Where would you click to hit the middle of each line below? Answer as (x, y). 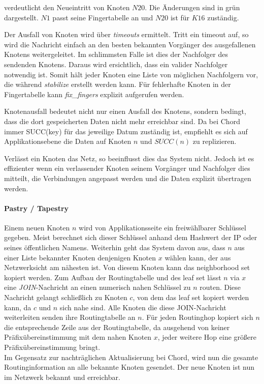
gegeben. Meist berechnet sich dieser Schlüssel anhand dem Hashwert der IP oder (131, 237)
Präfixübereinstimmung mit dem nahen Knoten (78, 337)
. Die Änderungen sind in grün (192, 7)
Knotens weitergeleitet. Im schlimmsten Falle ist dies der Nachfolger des (116, 54)
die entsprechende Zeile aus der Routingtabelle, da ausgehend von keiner (117, 327)
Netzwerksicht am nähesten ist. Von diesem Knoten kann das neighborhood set (127, 267)
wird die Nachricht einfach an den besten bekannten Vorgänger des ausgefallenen (130, 44)
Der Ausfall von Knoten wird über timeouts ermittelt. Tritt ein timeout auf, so (126, 34)
